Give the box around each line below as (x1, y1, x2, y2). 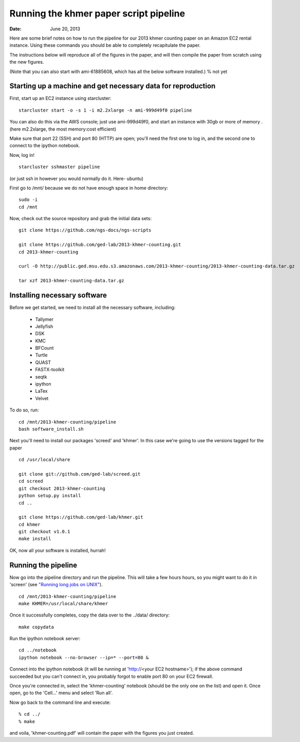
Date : (9, 26, 22, 32)
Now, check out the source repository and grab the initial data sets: (9, 215, 152, 222)
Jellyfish (35, 323, 53, 329)
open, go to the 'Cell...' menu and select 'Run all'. (9, 690, 113, 696)
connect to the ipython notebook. (9, 142, 80, 149)
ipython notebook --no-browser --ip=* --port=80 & (18, 655, 149, 660)
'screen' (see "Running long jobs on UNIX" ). (9, 582, 103, 588)
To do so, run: (9, 407, 39, 413)
